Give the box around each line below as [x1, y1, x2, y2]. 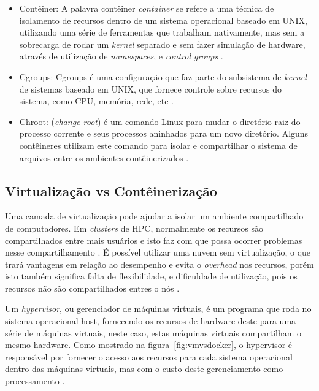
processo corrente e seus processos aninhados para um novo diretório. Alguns [19, 127, 309, 140]
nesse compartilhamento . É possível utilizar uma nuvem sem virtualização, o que [5, 246, 311, 259]
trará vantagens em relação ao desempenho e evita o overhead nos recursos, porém [5, 257, 314, 270]
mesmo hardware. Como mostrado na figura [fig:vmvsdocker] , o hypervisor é [5, 338, 293, 351]
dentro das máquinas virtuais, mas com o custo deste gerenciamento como [5, 362, 283, 375]
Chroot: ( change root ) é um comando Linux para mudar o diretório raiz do [19, 115, 301, 127]
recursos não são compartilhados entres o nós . [5, 281, 180, 294]
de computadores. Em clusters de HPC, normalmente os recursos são [5, 221, 264, 234]
